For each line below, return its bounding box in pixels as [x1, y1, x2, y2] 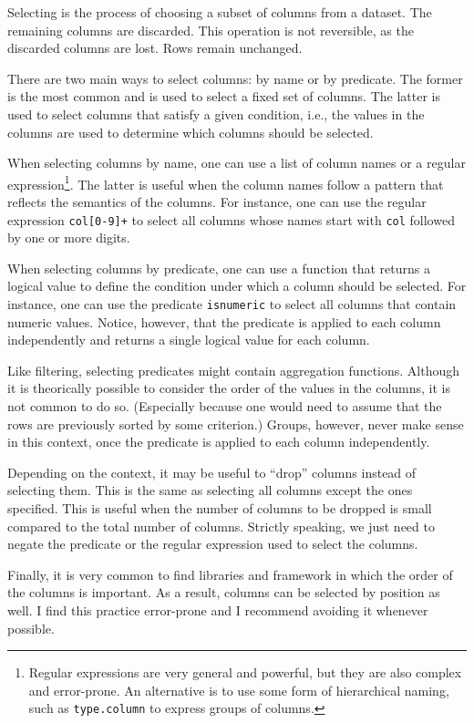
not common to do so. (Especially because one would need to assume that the [7, 397, 442, 416]
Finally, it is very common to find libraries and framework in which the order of [7, 564, 453, 584]
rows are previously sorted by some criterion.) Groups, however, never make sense [7, 414, 464, 433]
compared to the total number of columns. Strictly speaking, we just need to [7, 516, 435, 535]
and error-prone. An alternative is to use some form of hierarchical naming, [28, 680, 449, 699]
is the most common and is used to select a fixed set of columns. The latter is [7, 87, 441, 106]
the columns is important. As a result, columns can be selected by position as [7, 583, 440, 602]
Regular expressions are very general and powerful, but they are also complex [28, 663, 462, 682]
